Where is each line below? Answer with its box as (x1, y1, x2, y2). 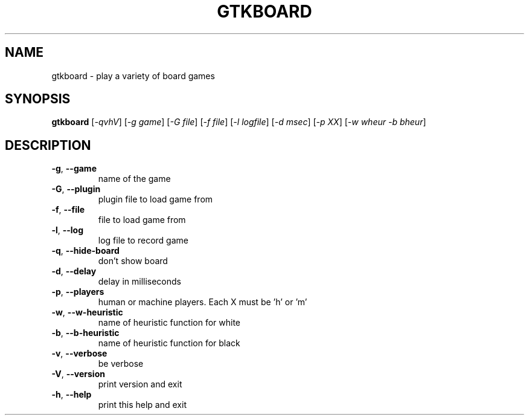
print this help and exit (98, 399, 187, 410)
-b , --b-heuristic (51, 328, 120, 338)
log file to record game (98, 235, 188, 246)
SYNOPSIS (5, 91, 71, 107)
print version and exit (98, 379, 182, 390)
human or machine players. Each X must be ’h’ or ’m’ (98, 297, 307, 308)
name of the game (98, 173, 171, 184)
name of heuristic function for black (98, 338, 240, 349)
